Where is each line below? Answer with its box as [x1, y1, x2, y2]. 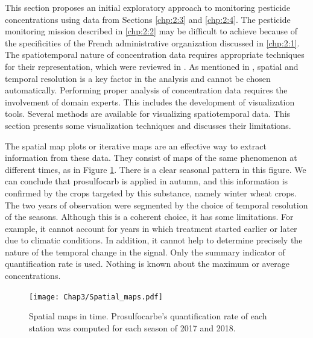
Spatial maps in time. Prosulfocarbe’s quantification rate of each [29, 310, 267, 322]
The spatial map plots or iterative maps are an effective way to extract [5, 139, 267, 152]
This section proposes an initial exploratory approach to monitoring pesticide [5, 1, 291, 13]
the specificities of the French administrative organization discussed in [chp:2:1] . [5, 36, 300, 49]
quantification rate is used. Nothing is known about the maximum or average [5, 257, 290, 270]
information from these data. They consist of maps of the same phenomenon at [5, 151, 297, 164]
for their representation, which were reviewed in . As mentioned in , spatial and [5, 60, 299, 72]
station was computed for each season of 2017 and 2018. [29, 321, 236, 334]
